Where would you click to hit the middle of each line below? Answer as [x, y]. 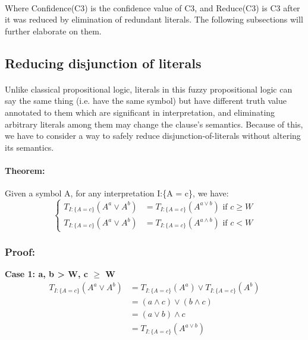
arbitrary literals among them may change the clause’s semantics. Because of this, [154, 124]
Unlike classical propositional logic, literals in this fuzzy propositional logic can [149, 89]
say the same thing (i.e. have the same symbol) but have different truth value [146, 101]
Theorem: [25, 170]
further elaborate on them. [53, 31]
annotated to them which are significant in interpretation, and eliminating [140, 112]
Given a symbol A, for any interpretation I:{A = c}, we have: [117, 193]
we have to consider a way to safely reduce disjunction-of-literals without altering [153, 136]
